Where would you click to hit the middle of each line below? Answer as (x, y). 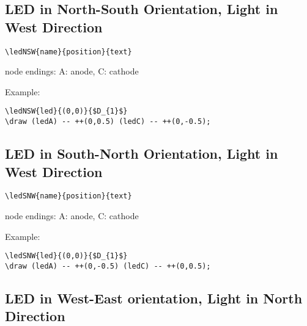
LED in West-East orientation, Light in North (154, 298)
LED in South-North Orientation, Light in (142, 154)
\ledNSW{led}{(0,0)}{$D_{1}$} (66, 111)
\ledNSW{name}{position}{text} (68, 52)
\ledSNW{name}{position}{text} (68, 196)
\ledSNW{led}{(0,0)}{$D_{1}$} (66, 256)
